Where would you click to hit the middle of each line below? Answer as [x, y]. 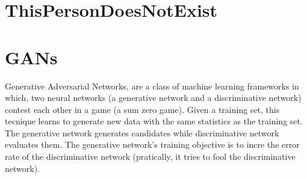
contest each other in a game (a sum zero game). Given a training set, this [142, 109]
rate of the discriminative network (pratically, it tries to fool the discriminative [150, 156]
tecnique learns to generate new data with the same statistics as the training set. [154, 121]
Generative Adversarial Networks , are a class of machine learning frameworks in [152, 86]
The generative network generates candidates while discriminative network [142, 132]
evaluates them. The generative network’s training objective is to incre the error [152, 144]
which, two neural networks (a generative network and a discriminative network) [153, 98]
